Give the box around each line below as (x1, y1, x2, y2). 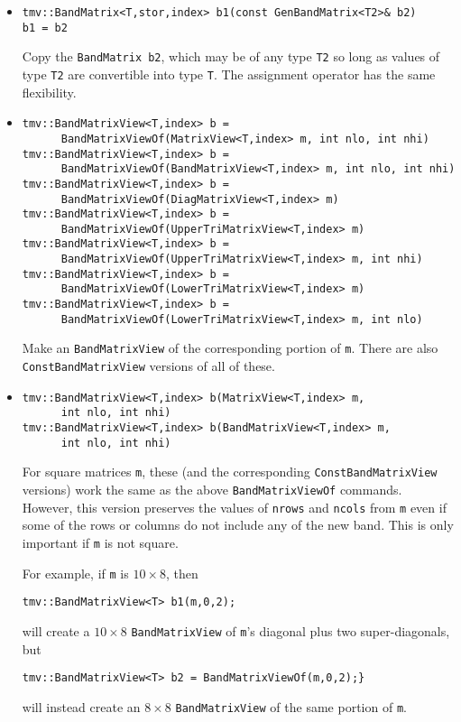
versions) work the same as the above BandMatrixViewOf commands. (22, 480, 402, 498)
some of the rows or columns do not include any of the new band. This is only (22, 515, 454, 534)
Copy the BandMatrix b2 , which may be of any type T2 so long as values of (22, 47, 440, 66)
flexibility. (22, 82, 77, 101)
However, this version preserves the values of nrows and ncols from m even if (22, 497, 447, 516)
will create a (22, 621, 90, 640)
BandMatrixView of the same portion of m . (175, 697, 407, 716)
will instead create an (22, 697, 141, 716)
